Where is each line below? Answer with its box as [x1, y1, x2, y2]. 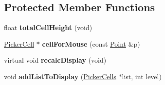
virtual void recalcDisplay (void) [4, 55, 107, 65]
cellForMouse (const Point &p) [42, 38, 140, 49]
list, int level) [122, 71, 162, 81]
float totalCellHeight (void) [4, 22, 92, 33]
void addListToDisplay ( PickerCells [4, 71, 116, 81]
